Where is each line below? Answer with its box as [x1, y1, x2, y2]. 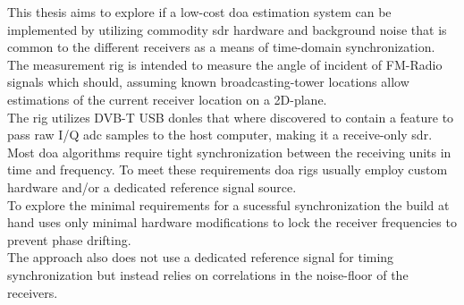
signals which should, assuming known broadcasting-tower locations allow [7, 72, 409, 91]
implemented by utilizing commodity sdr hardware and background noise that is [7, 20, 447, 38]
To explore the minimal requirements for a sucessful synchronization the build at [7, 195, 450, 214]
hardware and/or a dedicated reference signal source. [7, 177, 297, 196]
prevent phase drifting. [7, 230, 131, 249]
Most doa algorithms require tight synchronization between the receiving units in [7, 142, 451, 161]
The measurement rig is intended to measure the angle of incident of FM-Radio [7, 55, 443, 73]
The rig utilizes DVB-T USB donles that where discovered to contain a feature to [7, 107, 454, 126]
